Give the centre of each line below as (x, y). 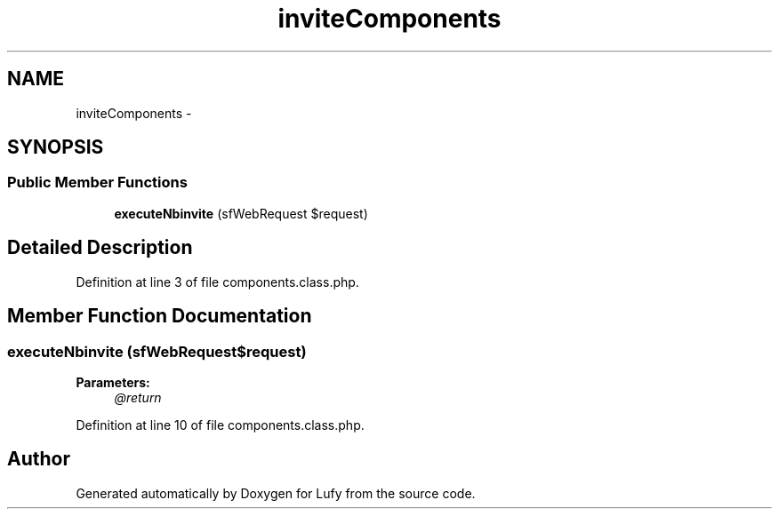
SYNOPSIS (56, 147)
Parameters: (113, 382)
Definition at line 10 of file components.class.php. (220, 425)
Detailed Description (100, 248)
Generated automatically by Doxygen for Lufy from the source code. (276, 493)
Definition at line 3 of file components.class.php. (217, 282)
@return (138, 397)
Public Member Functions (97, 183)
